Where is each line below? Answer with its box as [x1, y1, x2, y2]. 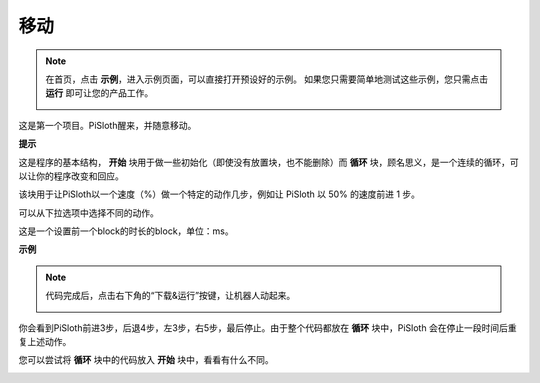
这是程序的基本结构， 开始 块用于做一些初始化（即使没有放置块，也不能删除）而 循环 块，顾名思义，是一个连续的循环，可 [18, 156, 519, 168]
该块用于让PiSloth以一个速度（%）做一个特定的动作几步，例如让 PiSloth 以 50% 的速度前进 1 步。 [18, 188, 420, 200]
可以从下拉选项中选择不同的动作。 [18, 206, 159, 219]
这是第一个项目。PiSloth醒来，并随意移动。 [18, 119, 197, 131]
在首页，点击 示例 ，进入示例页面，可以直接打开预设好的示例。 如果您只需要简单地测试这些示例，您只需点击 [45, 73, 489, 85]
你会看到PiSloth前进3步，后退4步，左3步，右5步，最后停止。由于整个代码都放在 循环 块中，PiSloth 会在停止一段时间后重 [18, 321, 517, 334]
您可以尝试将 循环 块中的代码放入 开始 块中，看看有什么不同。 [18, 354, 274, 366]
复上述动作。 [18, 336, 72, 348]
